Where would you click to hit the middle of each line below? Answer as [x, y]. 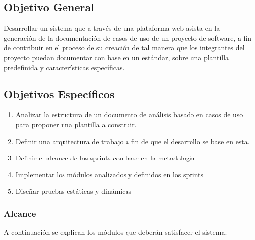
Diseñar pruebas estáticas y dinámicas [73, 191]
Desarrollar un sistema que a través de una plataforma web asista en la [112, 28]
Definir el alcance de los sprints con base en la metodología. [106, 158]
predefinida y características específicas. [64, 67]
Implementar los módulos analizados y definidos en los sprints [110, 174]
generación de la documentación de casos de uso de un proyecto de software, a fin [128, 38]
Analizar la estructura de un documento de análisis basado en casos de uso [129, 115]
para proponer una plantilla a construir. [76, 124]
